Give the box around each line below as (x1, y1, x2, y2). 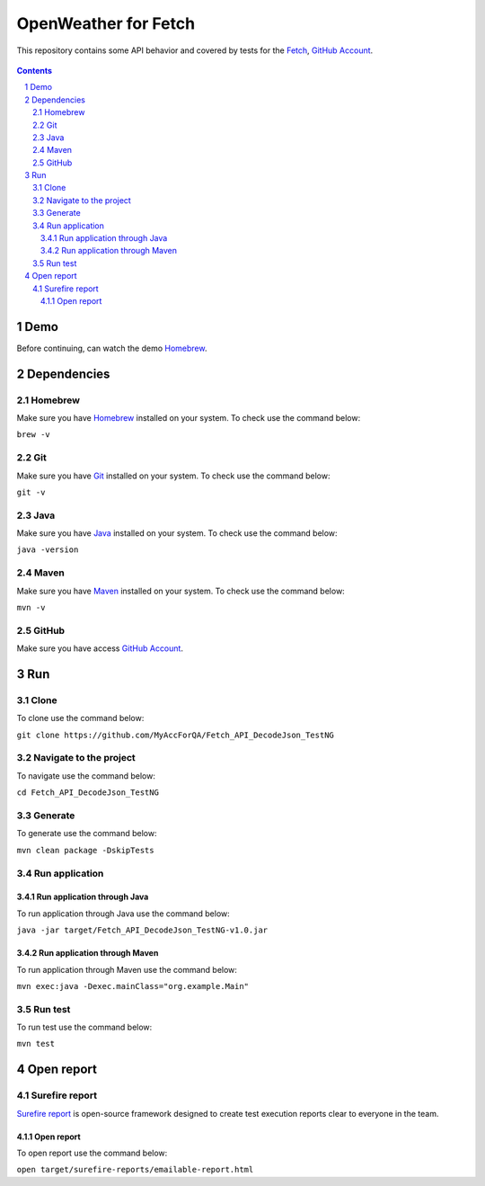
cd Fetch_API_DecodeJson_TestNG (16, 788, 159, 798)
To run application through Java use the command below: (16, 908, 231, 919)
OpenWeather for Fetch (16, 13, 196, 33)
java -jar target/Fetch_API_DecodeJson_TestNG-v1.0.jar (16, 925, 269, 935)
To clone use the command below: (16, 713, 145, 724)
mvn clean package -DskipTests (16, 845, 154, 855)
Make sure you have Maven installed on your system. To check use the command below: (16, 585, 345, 596)
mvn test (16, 1039, 56, 1049)
